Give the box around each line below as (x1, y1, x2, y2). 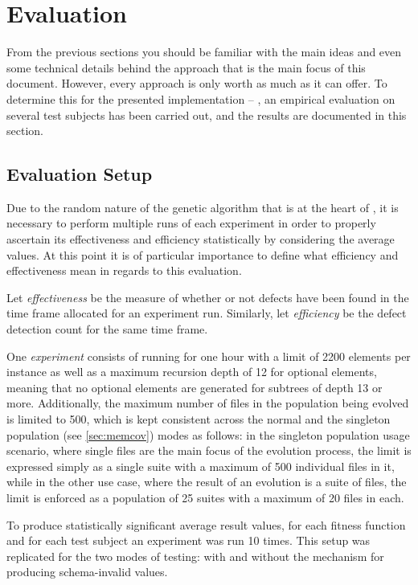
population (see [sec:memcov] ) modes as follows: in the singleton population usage (6, 426, 410, 443)
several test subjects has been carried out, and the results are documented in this (6, 106, 407, 123)
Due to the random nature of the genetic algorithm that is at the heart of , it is (6, 198, 399, 215)
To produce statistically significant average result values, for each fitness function (6, 516, 406, 533)
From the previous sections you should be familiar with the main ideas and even (6, 43, 402, 60)
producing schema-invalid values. (6, 563, 168, 580)
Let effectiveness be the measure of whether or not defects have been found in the (6, 288, 409, 305)
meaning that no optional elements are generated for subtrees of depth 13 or (6, 378, 383, 395)
